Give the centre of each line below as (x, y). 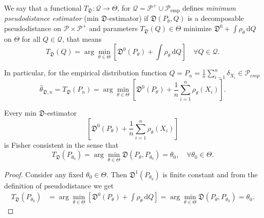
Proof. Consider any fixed (44, 174)
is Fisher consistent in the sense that (61, 144)
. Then (117, 174)
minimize (198, 28)
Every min (20, 113)
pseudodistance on (33, 28)
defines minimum (209, 8)
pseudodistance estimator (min (52, 18)
